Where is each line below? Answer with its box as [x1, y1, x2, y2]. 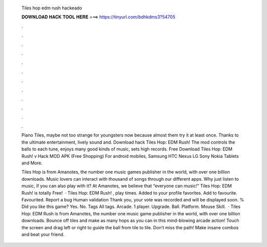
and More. [21, 160, 43, 166]
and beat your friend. [21, 231, 65, 237]
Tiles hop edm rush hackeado [21, 5, 83, 11]
